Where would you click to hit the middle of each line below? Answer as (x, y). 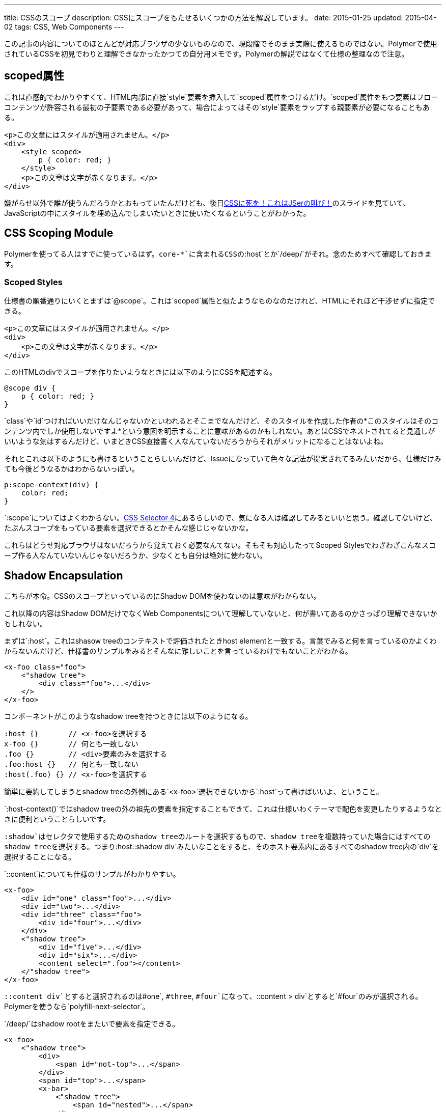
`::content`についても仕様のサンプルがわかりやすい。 (92, 874)
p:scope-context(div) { (51, 485)
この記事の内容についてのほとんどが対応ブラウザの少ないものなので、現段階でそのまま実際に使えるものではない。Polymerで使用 (221, 44)
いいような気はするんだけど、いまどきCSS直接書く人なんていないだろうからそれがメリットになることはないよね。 (196, 441)
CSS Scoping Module (59, 233)
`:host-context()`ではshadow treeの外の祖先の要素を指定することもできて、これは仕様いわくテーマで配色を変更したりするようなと (223, 809)
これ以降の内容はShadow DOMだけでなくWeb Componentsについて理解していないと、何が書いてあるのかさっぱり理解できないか (221, 614)
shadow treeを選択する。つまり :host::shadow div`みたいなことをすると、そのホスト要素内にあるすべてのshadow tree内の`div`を (221, 847)
